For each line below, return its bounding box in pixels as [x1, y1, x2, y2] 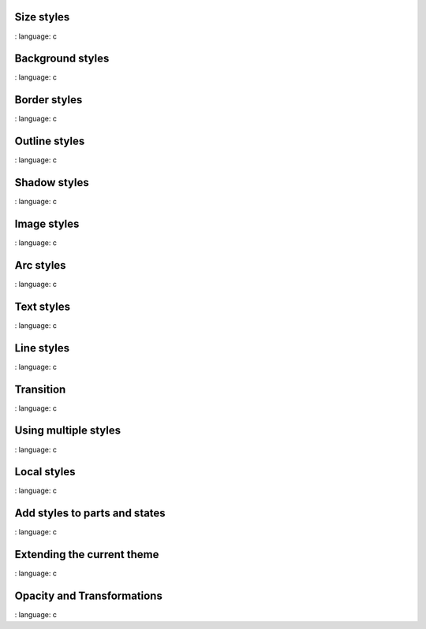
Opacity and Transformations [14, 590, 163, 603]
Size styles [14, 10, 70, 24]
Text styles [14, 300, 71, 313]
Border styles [14, 93, 83, 106]
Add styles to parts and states [14, 507, 166, 520]
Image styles [14, 217, 80, 230]
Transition [14, 382, 66, 396]
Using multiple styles [14, 424, 121, 437]
